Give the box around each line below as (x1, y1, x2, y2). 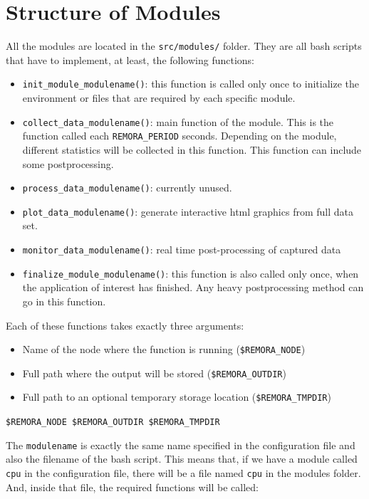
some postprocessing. (22, 156, 114, 171)
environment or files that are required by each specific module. (22, 90, 296, 105)
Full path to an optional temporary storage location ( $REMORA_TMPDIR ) (22, 389, 331, 404)
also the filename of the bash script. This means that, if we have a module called (6, 451, 358, 466)
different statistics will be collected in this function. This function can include (22, 142, 362, 157)
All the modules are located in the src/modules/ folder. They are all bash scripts (6, 38, 362, 53)
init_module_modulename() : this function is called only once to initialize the (22, 76, 359, 91)
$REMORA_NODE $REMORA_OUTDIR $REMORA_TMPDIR (6, 417, 220, 428)
